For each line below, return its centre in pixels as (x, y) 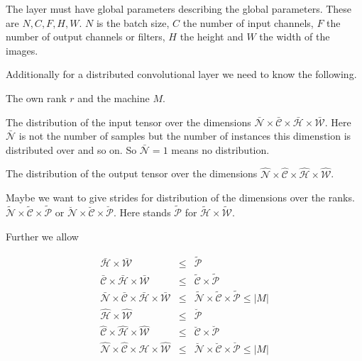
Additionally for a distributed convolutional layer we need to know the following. (181, 74)
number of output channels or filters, (86, 37)
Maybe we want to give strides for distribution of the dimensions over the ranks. (180, 198)
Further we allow (42, 236)
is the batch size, (133, 22)
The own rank (36, 98)
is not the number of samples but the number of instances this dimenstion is (185, 136)
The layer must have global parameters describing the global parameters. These (179, 9)
